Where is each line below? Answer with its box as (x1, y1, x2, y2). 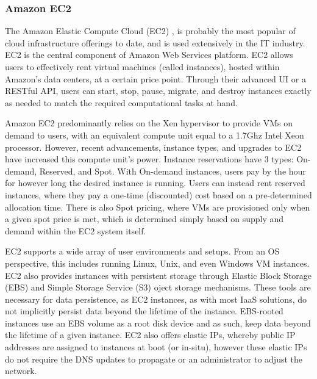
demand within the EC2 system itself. (5, 224, 146, 237)
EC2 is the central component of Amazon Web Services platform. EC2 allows (5, 48, 293, 61)
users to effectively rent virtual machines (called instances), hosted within (5, 60, 280, 73)
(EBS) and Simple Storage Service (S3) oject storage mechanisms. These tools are (5, 281, 311, 294)
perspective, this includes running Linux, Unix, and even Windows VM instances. (5, 256, 310, 269)
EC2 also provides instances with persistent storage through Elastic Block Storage (5, 269, 312, 281)
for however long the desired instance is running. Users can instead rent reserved (5, 176, 305, 189)
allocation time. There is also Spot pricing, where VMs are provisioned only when (5, 200, 310, 213)
